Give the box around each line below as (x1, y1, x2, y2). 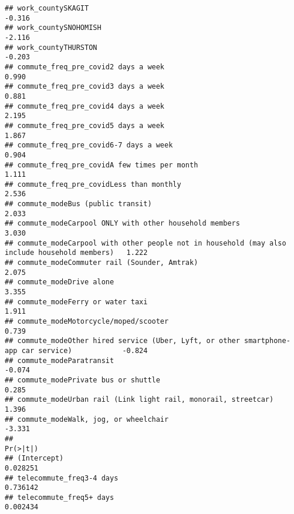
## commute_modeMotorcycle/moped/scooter (5, 317, 169, 325)
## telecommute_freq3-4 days (5, 473, 119, 482)
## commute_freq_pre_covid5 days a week (5, 121, 165, 130)
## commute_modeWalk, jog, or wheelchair (5, 415, 169, 424)
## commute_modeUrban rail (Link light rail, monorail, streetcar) (5, 395, 274, 404)
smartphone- (244, 337, 290, 345)
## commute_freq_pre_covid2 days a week (5, 62, 165, 71)
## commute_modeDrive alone (5, 278, 114, 287)
